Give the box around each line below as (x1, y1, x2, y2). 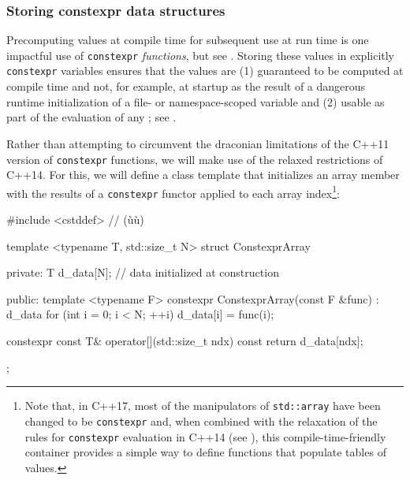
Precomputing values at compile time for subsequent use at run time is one (6, 32, 369, 48)
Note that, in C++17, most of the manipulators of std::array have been (24, 397, 381, 414)
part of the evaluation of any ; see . (6, 109, 177, 125)
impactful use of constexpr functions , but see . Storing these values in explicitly (6, 47, 395, 63)
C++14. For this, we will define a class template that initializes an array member (6, 166, 400, 183)
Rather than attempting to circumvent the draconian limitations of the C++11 (6, 135, 389, 151)
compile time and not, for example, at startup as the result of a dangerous (6, 78, 366, 95)
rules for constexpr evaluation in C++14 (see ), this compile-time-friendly (24, 428, 386, 445)
